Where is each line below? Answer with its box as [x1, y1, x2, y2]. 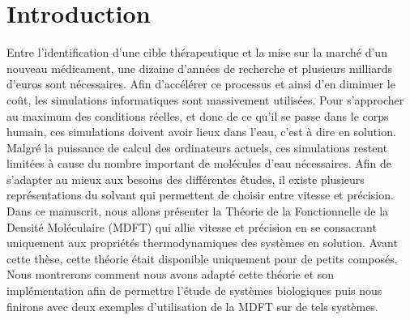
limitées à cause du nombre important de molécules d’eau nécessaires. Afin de [6, 155, 391, 172]
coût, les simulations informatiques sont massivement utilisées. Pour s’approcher [6, 91, 404, 108]
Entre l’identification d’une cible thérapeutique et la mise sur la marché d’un [6, 44, 387, 61]
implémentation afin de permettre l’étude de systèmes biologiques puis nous [6, 282, 382, 299]
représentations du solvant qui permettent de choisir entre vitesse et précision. [6, 186, 394, 203]
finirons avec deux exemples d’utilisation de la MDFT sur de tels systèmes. [6, 297, 378, 314]
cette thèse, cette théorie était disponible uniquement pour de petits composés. [6, 250, 398, 267]
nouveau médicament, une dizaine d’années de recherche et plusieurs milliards [6, 59, 393, 76]
